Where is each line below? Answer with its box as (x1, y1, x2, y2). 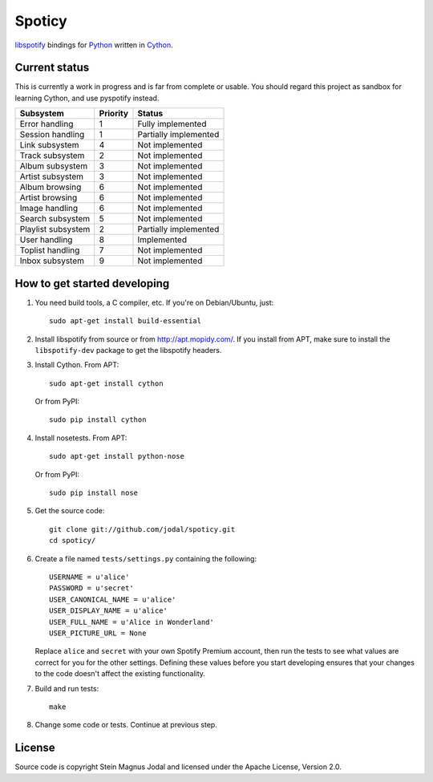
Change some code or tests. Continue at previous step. (34, 720, 218, 730)
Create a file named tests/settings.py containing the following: (34, 553, 257, 563)
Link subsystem (19, 140, 79, 151)
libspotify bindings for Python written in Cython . (14, 40, 174, 50)
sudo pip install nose (49, 488, 139, 497)
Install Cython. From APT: (34, 360, 119, 370)
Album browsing (19, 181, 82, 192)
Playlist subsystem (19, 224, 91, 235)
